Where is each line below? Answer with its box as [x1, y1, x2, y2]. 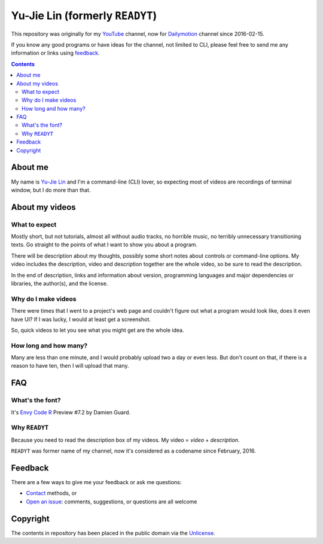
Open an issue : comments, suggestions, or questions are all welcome [26, 498, 197, 505]
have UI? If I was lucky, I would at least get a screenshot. [11, 316, 151, 323]
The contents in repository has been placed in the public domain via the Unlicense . [11, 529, 215, 536]
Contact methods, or [26, 490, 77, 497]
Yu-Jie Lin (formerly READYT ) [11, 9, 157, 22]
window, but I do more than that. [11, 186, 91, 194]
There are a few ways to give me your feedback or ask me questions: [11, 479, 182, 486]
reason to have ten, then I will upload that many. [11, 362, 129, 369]
